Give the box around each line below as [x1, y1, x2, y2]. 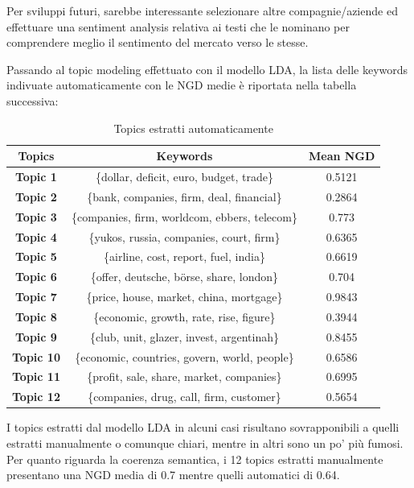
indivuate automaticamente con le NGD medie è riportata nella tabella [6, 77, 357, 93]
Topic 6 [15, 268, 57, 285]
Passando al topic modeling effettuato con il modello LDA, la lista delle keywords [6, 60, 408, 77]
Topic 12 [12, 388, 60, 405]
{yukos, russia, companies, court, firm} [88, 228, 281, 245]
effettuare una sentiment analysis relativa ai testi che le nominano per [6, 18, 350, 35]
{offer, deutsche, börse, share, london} [90, 268, 279, 285]
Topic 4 [15, 228, 57, 245]
